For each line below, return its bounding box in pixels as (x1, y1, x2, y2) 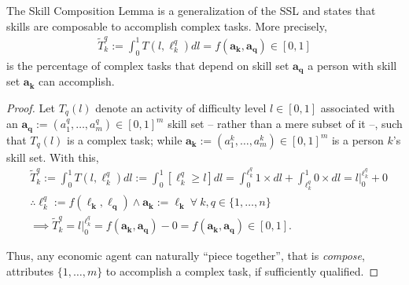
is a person (331, 131, 384, 148)
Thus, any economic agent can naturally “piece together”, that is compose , (6, 247, 365, 264)
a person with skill (308, 57, 397, 73)
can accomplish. (39, 73, 115, 90)
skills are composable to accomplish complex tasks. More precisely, (6, 17, 327, 34)
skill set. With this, (6, 148, 99, 165)
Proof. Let (6, 99, 55, 115)
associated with (320, 99, 395, 115)
